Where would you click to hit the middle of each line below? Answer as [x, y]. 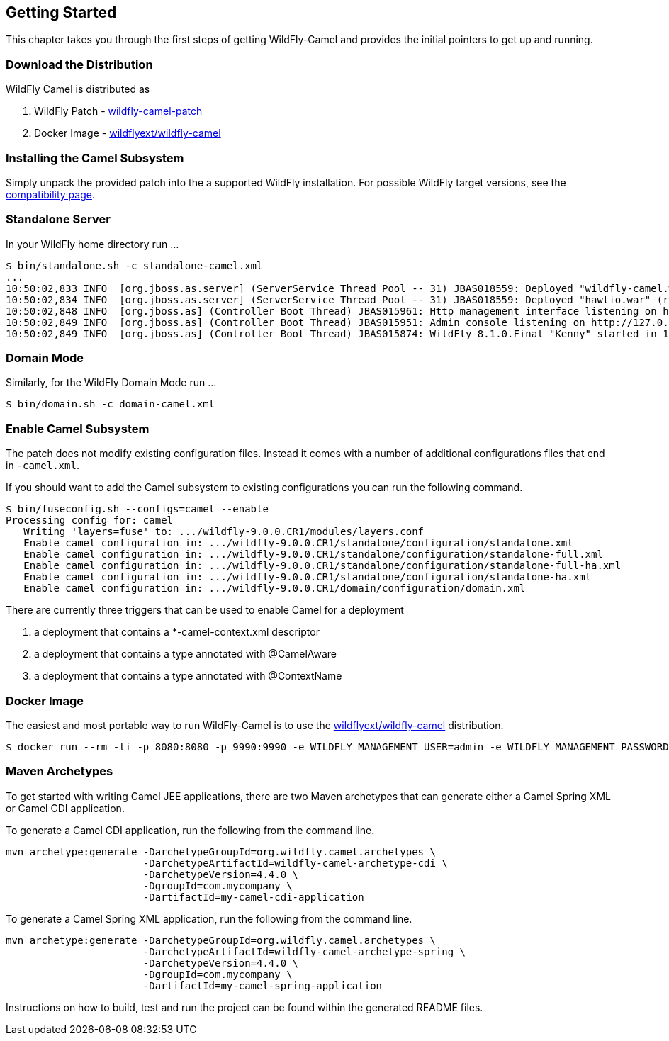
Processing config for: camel [90, 520]
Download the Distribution [79, 64]
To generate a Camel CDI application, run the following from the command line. [190, 830]
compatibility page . [50, 194]
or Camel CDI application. [65, 808]
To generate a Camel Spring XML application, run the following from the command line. [209, 918]
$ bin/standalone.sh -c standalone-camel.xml [134, 265]
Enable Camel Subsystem [78, 428]
